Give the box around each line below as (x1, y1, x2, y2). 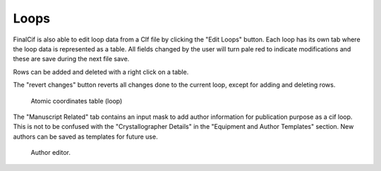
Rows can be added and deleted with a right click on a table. (13, 68, 189, 76)
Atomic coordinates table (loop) (30, 96, 123, 105)
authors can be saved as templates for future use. (13, 132, 158, 141)
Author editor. (30, 148, 71, 157)
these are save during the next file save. (13, 55, 130, 63)
